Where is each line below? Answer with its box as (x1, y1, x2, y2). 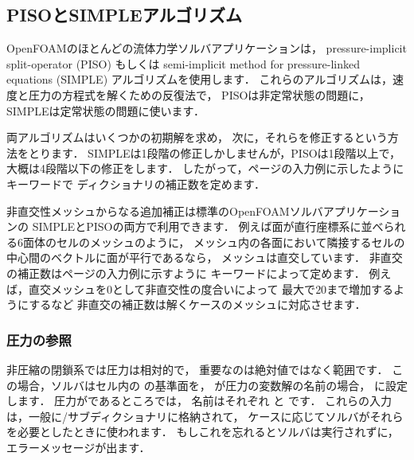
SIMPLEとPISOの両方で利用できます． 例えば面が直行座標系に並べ (32, 218, 384, 235)
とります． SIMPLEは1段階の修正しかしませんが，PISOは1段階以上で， (28, 144, 401, 161)
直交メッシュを (28, 280, 107, 297)
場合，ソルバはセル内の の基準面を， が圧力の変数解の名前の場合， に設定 (17, 376, 408, 393)
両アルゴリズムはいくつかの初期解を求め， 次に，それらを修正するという (6, 129, 388, 146)
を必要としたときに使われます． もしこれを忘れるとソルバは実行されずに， (6, 423, 399, 440)
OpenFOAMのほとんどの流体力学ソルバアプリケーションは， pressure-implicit (6, 40, 407, 57)
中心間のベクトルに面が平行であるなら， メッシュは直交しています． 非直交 (6, 249, 403, 266)
